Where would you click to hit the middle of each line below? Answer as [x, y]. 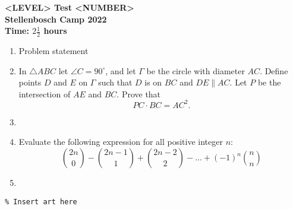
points [30, 82]
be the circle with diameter [196, 70]
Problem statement [53, 51]
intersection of [45, 94]
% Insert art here [41, 202]
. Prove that [139, 94]
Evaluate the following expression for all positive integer [121, 142]
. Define [274, 70]
